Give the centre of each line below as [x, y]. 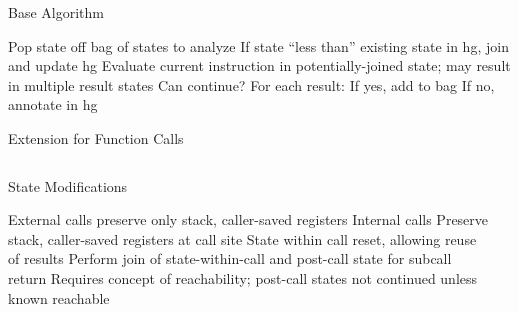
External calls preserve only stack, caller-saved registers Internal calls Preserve [248, 219]
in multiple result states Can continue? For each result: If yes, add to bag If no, [251, 84]
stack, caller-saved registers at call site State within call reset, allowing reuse [242, 238]
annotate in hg [53, 104]
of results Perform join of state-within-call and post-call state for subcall [230, 258]
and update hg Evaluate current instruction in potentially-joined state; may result [259, 65]
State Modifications [68, 185]
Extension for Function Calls [96, 137]
